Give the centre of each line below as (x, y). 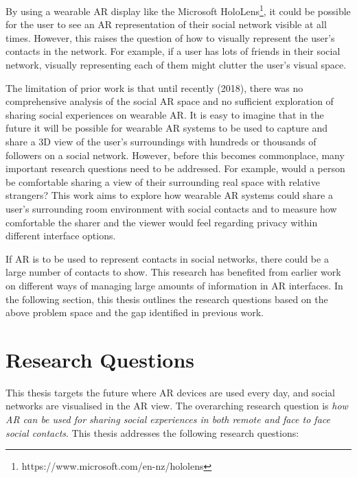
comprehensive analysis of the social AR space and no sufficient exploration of (170, 101)
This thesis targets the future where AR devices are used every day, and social (170, 392)
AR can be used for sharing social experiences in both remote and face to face (168, 419)
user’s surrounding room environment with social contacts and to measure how (171, 208)
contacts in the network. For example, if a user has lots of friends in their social (173, 51)
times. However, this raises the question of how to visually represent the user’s (170, 37)
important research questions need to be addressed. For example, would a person (175, 168)
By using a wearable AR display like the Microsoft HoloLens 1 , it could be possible (178, 10)
